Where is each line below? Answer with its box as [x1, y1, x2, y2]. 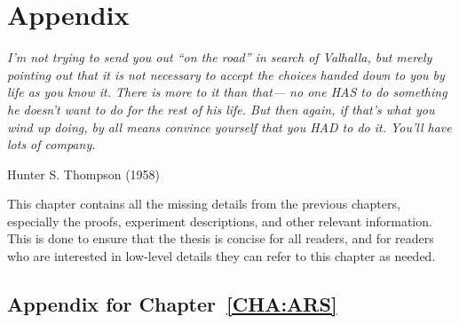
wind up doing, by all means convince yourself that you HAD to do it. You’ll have [7, 117, 452, 136]
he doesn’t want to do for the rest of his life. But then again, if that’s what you [7, 99, 435, 118]
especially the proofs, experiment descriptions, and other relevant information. [7, 211, 432, 230]
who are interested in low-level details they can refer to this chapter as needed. [7, 247, 436, 265]
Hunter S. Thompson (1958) [7, 164, 161, 183]
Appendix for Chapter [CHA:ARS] [7, 290, 337, 318]
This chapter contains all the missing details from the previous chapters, [7, 194, 400, 213]
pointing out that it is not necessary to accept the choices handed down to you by [7, 65, 445, 83]
